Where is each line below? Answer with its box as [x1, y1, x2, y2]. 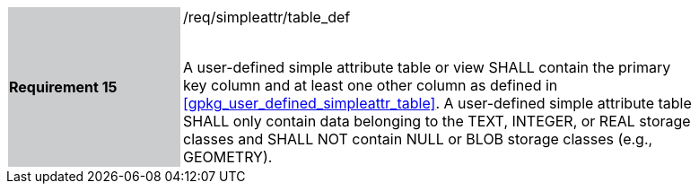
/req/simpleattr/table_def [183, 8, 351, 26]
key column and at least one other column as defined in [183, 76, 558, 94]
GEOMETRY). [183, 148, 273, 166]
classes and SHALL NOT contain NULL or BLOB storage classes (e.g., [183, 130, 653, 148]
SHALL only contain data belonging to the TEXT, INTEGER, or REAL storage [183, 112, 691, 130]
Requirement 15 [9, 78, 118, 96]
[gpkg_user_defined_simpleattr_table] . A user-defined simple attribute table [183, 94, 692, 112]
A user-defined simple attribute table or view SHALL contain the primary [183, 58, 671, 76]
